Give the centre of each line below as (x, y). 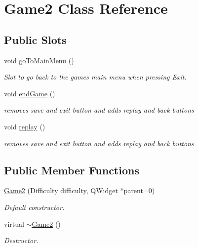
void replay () (25, 126)
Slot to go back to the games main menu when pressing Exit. (95, 77)
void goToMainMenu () (39, 60)
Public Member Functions (72, 170)
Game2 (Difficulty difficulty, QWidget (61, 190)
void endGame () (30, 93)
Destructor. (21, 240)
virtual (14, 224)
